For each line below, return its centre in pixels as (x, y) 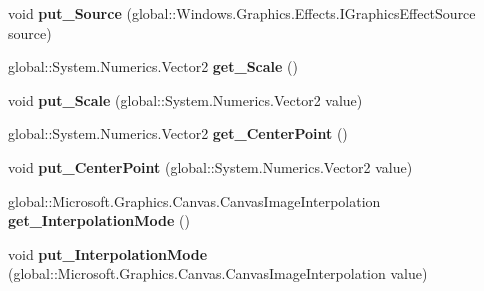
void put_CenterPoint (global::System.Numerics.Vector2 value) (210, 166)
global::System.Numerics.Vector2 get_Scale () (153, 66)
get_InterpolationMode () (99, 220)
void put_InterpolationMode (108, 253)
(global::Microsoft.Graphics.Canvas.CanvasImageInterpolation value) (218, 273)
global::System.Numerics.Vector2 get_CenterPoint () (178, 133)
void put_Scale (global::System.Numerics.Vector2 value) (185, 99)
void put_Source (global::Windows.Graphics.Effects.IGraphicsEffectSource (242, 13)
